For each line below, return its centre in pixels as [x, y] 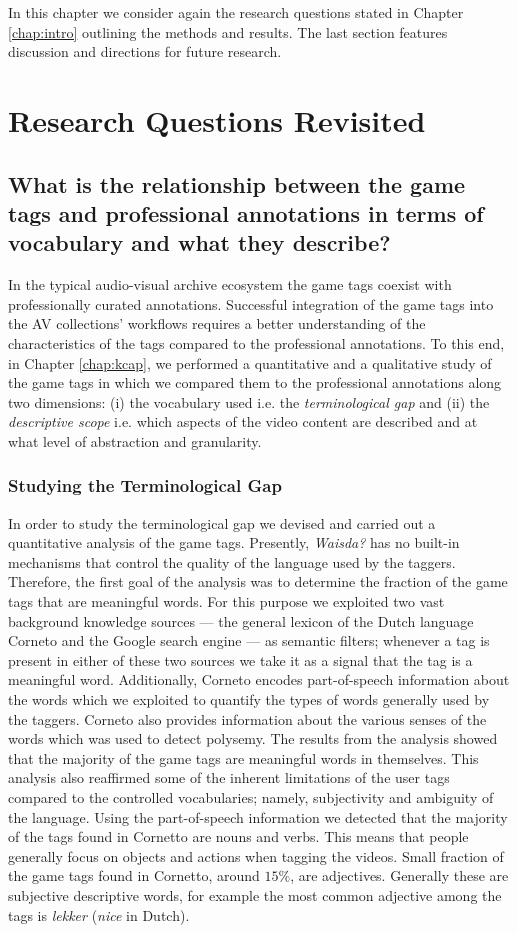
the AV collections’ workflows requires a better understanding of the [217, 323]
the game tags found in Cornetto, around [134, 875]
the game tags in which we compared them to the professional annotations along [255, 382]
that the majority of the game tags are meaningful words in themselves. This [243, 757]
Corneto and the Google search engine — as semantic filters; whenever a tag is [249, 640]
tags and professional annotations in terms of [246, 212]
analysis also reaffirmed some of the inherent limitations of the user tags [229, 777]
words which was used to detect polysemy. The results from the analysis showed [253, 738]
